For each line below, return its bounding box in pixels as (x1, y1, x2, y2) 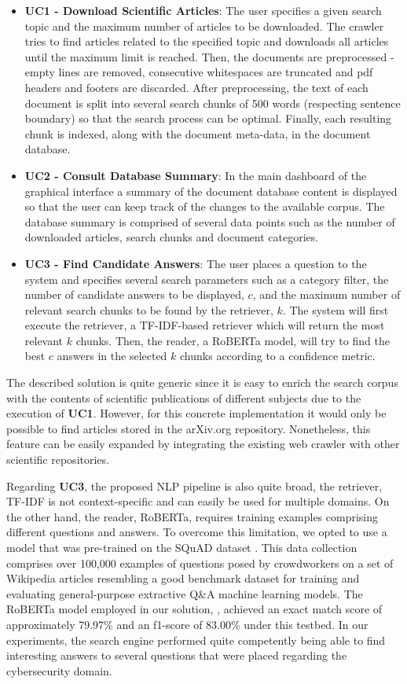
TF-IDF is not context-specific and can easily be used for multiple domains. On (6, 493, 390, 509)
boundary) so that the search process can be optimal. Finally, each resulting (24, 110, 392, 127)
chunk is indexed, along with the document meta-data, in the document (24, 125, 371, 142)
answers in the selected (57, 348, 167, 364)
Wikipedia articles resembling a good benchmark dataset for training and (6, 570, 360, 587)
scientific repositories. (6, 451, 109, 468)
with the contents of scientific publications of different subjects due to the (6, 389, 361, 406)
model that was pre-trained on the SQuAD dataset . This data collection (6, 539, 357, 555)
